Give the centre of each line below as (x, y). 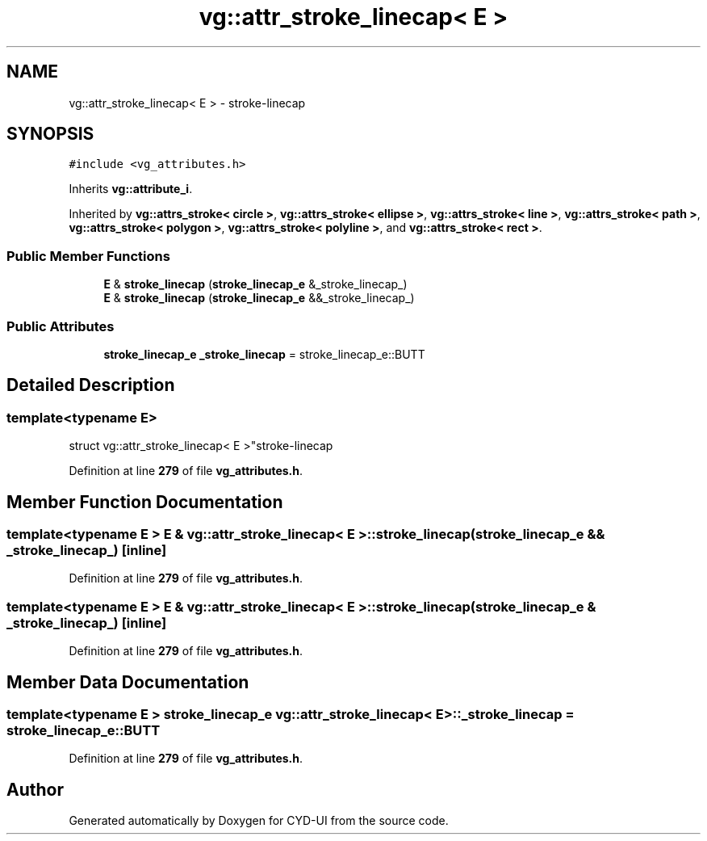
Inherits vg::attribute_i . (131, 189)
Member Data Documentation (128, 682)
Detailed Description (91, 385)
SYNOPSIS (50, 134)
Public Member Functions (88, 256)
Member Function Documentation (145, 502)
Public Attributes (61, 326)
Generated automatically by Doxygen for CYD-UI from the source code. (259, 821)
